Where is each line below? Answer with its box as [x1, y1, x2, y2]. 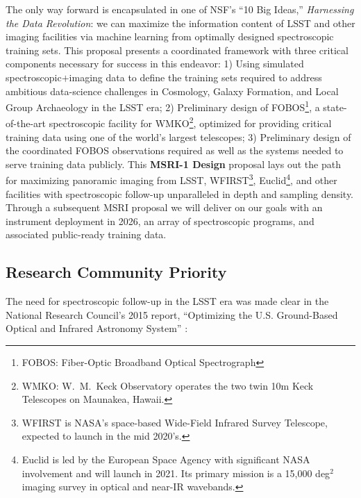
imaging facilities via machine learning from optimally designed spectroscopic [6, 29, 334, 44]
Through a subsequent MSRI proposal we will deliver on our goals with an [6, 200, 323, 215]
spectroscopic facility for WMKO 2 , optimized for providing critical [49, 114, 332, 131]
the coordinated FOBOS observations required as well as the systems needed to [6, 143, 344, 158]
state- [323, 99, 347, 114]
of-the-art [6, 116, 46, 131]
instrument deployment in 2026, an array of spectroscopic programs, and [6, 213, 314, 228]
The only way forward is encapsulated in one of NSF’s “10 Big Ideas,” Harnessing [6, 2, 354, 16]
